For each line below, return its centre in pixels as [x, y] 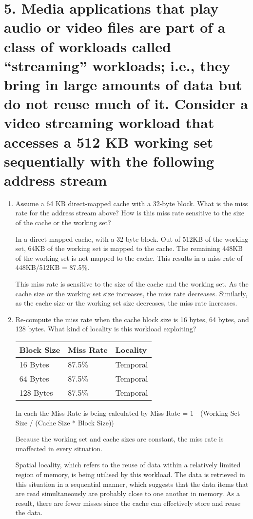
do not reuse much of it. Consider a [126, 104]
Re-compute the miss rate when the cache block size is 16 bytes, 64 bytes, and [132, 319]
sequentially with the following [109, 161]
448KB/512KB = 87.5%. [52, 267]
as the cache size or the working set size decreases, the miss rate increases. [126, 303]
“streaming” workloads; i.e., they [117, 65]
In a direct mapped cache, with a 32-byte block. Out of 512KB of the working [132, 239]
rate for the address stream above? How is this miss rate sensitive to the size [130, 213]
